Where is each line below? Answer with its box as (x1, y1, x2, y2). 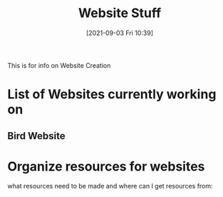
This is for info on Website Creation (7, 61, 111, 69)
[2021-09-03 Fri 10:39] (85, 29, 154, 37)
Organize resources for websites (7, 158, 205, 174)
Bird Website (7, 130, 66, 142)
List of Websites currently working (7, 86, 217, 103)
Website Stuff (78, 5, 162, 21)
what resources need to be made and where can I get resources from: (7, 182, 213, 191)
